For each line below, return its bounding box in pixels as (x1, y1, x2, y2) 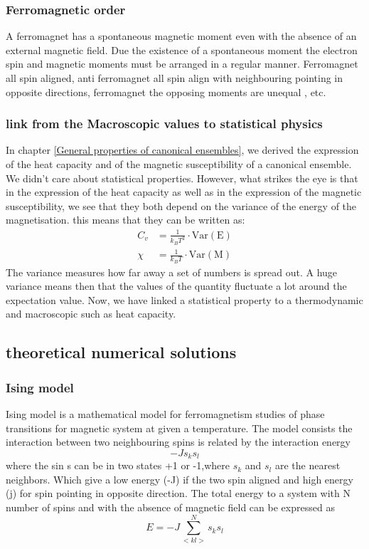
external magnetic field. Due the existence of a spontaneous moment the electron (6, 42, 358, 57)
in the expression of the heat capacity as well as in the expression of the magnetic (6, 184, 362, 199)
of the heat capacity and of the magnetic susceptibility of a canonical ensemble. (6, 157, 352, 171)
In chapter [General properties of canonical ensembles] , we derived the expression (6, 142, 359, 157)
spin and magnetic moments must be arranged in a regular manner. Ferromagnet (6, 56, 358, 71)
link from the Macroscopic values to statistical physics (6, 115, 323, 132)
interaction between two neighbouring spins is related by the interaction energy (6, 434, 351, 449)
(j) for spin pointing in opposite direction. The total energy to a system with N (6, 486, 351, 501)
